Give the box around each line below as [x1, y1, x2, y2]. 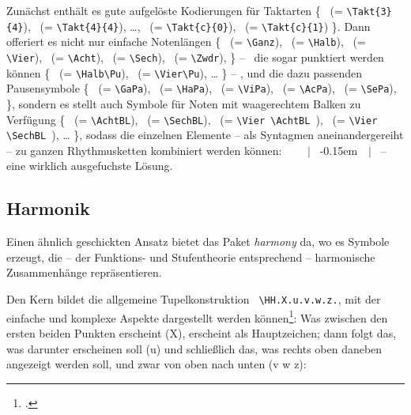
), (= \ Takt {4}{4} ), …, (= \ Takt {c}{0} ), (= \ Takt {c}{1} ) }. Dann [23, 17, 371, 34]
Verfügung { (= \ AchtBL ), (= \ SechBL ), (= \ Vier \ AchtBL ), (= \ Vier [6, 111, 378, 127]
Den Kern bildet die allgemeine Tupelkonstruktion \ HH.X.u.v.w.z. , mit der [6, 291, 381, 307]
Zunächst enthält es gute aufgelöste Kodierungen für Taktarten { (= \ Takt [6, 2, 375, 18]
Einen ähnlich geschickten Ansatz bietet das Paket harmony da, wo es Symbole [6, 233, 390, 250]
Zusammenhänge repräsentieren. [6, 264, 162, 281]
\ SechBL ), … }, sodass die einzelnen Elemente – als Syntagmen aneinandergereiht [6, 126, 404, 143]
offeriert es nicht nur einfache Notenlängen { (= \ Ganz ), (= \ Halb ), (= [6, 33, 366, 50]
